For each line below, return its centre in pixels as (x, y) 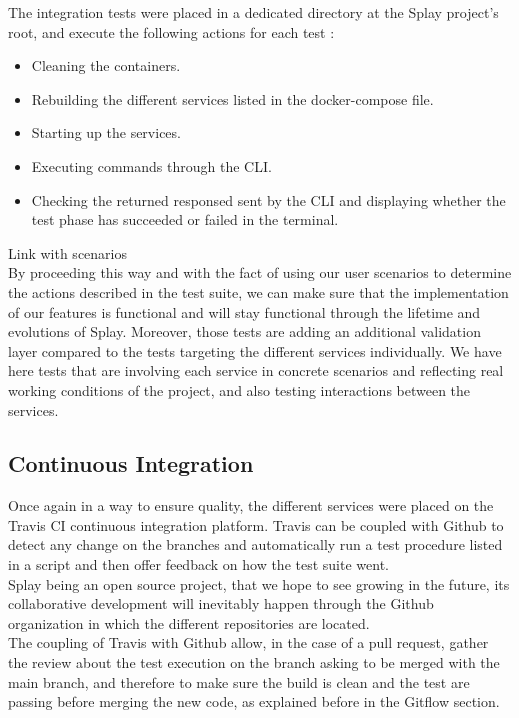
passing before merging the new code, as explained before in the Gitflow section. (254, 701)
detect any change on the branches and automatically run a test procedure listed (255, 544)
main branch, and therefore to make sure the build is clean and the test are (239, 681)
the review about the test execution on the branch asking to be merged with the (254, 662)
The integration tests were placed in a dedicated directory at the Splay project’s (253, 12)
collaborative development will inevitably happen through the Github (221, 603)
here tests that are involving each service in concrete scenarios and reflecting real (256, 370)
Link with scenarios (67, 252)
